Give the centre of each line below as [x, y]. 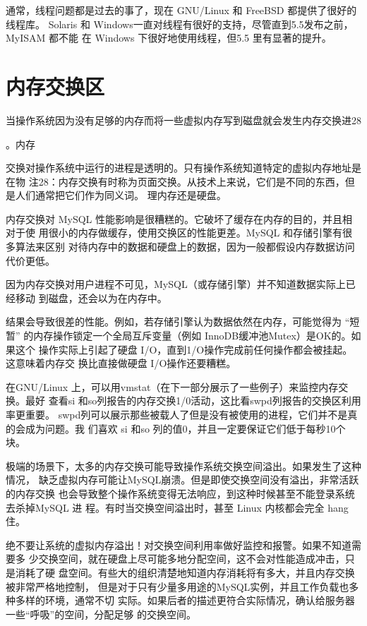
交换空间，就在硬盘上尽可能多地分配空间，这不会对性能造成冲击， [192, 559]
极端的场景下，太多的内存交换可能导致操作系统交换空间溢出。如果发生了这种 [183, 465]
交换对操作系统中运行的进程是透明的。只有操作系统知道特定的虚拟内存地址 [179, 168]
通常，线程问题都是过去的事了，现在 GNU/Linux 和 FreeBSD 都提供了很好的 [181, 10]
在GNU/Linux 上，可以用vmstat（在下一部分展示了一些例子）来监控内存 [172, 386]
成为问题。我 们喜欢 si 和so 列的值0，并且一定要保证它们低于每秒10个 [185, 428]
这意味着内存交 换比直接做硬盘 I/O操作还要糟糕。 [121, 363]
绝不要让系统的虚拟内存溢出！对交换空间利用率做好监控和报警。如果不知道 [179, 544]
